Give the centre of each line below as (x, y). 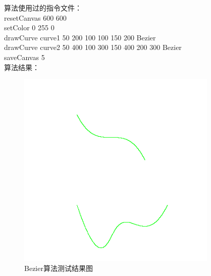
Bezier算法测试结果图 (59, 268)
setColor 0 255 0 (29, 27)
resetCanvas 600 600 (35, 17)
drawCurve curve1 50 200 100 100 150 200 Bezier (80, 37)
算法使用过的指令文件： (43, 8)
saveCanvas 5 (24, 57)
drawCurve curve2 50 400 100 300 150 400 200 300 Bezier (93, 47)
